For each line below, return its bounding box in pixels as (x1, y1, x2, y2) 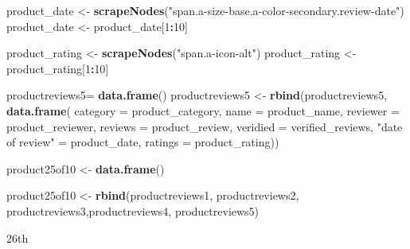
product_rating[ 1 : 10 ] (6, 60, 109, 76)
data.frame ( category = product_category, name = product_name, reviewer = (6, 102, 400, 119)
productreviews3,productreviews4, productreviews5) (6, 202, 260, 219)
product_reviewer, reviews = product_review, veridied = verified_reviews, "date (6, 118, 403, 134)
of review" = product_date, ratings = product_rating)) (6, 134, 279, 150)
